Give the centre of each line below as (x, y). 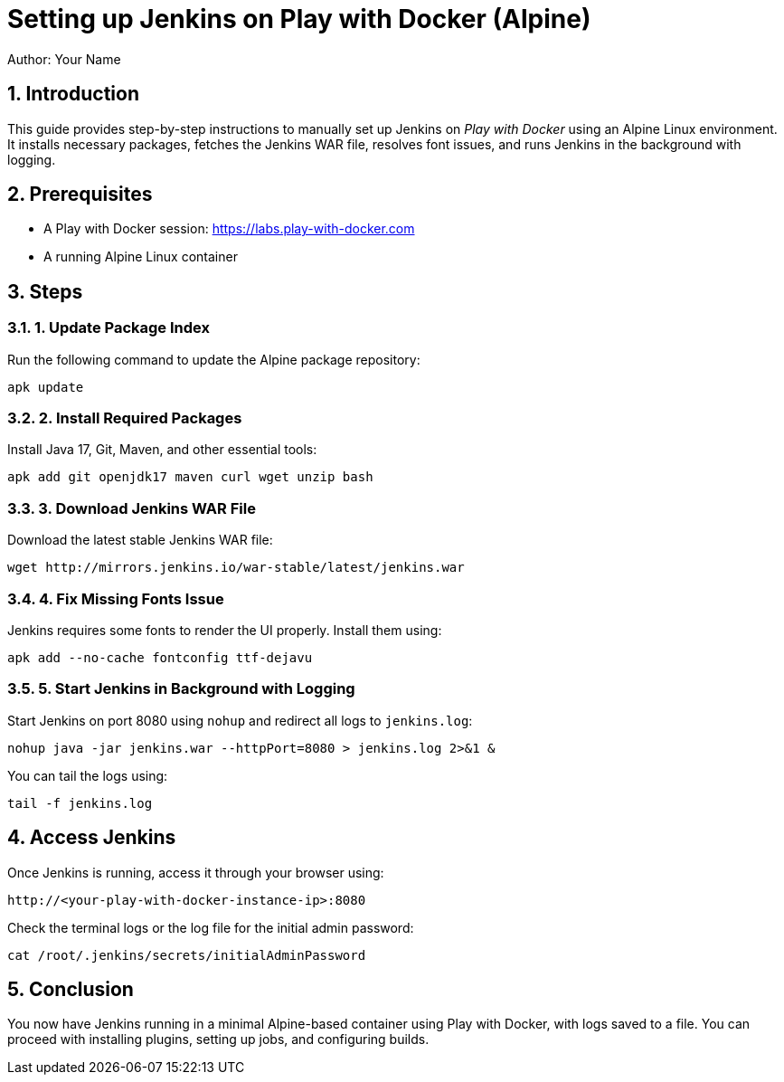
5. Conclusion (71, 989)
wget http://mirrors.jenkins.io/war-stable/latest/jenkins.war (236, 568)
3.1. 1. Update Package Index (109, 328)
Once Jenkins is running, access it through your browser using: (196, 872)
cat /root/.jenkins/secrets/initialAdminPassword (187, 955)
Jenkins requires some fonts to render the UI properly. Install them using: (225, 630)
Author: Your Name (64, 59)
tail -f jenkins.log (80, 803)
